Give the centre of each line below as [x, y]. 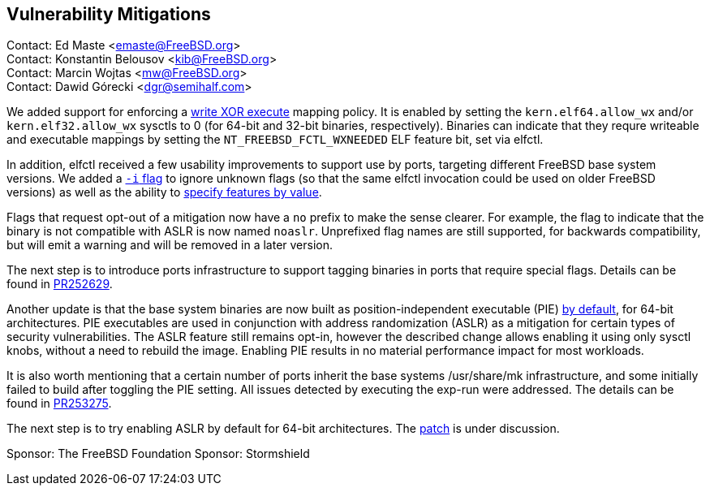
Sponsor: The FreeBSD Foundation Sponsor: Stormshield [158, 454]
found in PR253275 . [59, 404]
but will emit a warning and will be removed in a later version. [170, 245]
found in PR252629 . [60, 284]
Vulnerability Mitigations [109, 14]
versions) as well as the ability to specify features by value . [164, 192]
